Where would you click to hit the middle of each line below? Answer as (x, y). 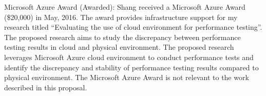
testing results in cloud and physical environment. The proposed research (119, 47)
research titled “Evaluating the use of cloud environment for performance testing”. (133, 27)
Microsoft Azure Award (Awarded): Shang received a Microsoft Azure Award (125, 7)
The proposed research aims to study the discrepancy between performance (122, 37)
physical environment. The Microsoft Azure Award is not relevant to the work (127, 77)
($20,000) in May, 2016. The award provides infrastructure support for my (121, 17)
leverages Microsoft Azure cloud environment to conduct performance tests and (129, 57)
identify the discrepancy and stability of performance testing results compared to (131, 67)
